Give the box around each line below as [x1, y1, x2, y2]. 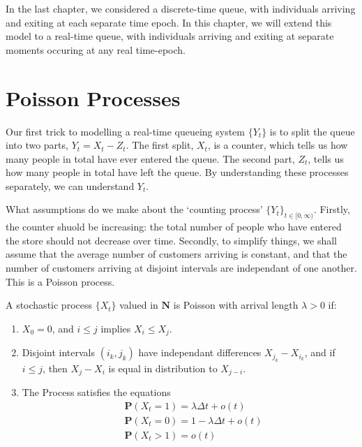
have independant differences [138, 345, 262, 360]
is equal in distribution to [108, 360, 218, 375]
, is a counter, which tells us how [207, 138, 348, 152]
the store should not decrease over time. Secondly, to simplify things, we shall [6, 233, 338, 247]
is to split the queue [269, 124, 355, 138]
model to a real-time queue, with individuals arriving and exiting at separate [6, 29, 334, 43]
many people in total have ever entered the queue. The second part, [6, 151, 295, 166]
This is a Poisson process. [6, 274, 115, 288]
